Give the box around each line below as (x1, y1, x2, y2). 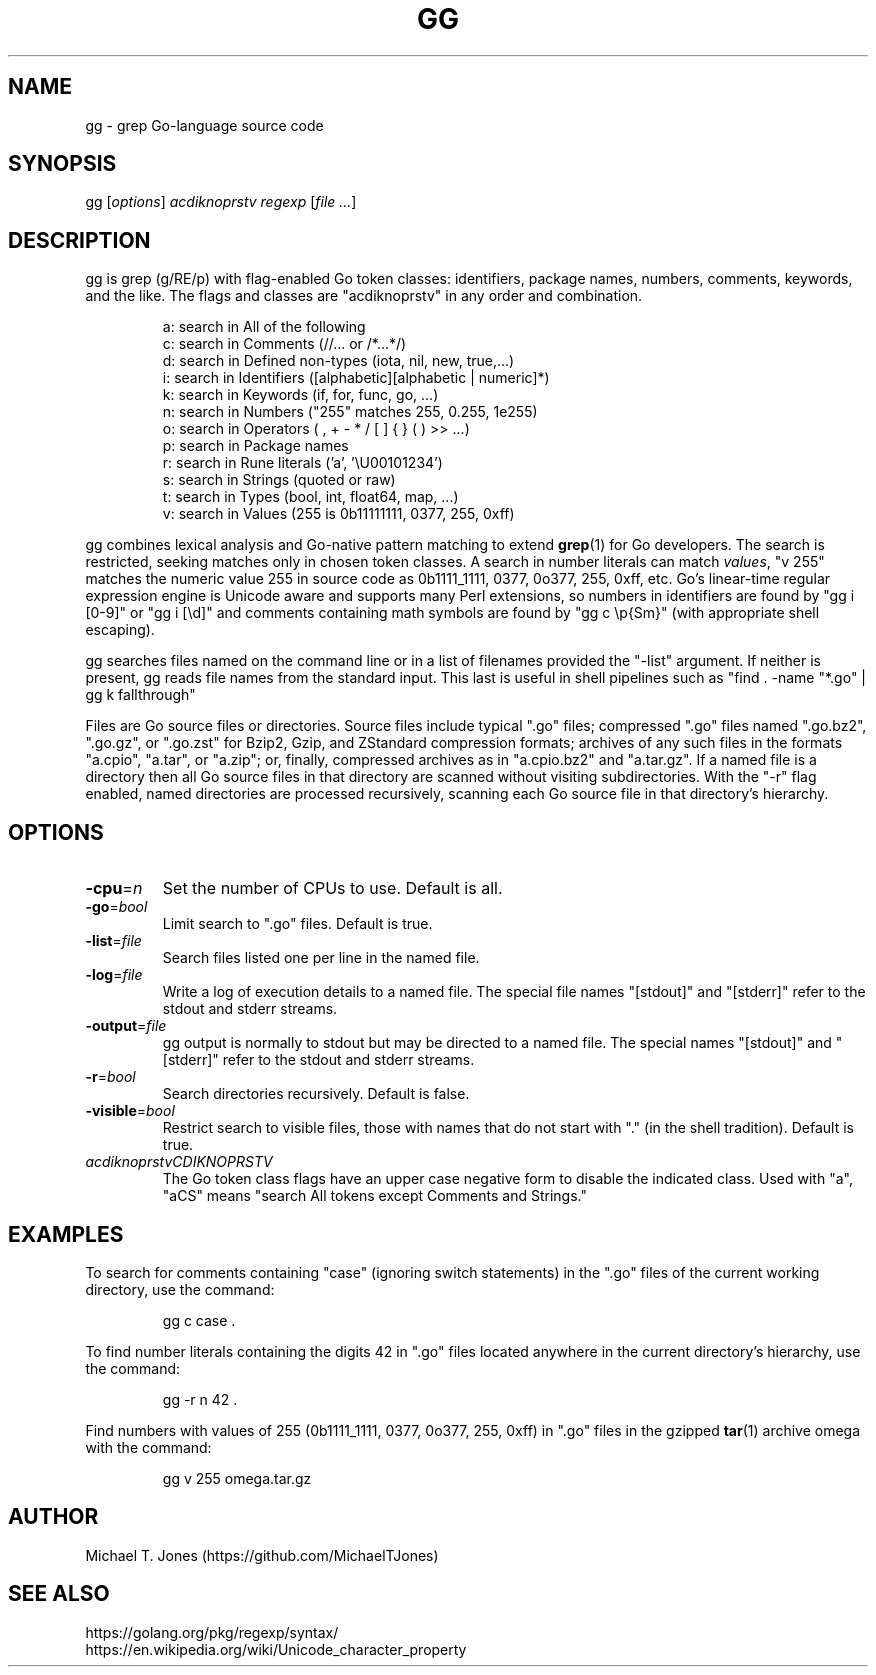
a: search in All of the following (162, 318, 366, 336)
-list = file (85, 932, 142, 950)
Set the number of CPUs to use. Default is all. (162, 878, 503, 899)
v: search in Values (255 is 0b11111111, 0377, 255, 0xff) (162, 505, 515, 523)
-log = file (85, 966, 143, 984)
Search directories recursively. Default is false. (162, 1085, 470, 1103)
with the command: (85, 1438, 212, 1456)
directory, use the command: (85, 1280, 275, 1298)
